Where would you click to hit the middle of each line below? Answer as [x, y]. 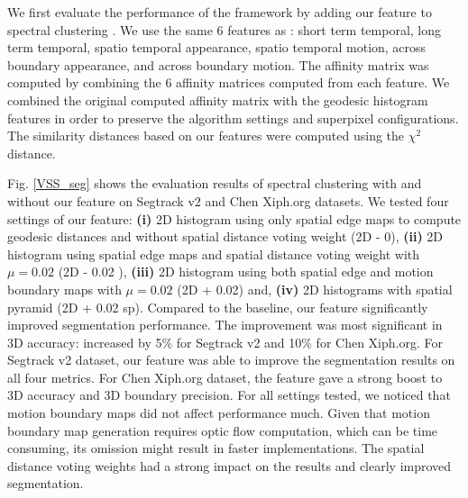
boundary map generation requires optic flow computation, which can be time [223, 430]
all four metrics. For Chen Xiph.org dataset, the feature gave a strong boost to [225, 377]
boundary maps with [64, 289]
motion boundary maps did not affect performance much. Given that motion [219, 413]
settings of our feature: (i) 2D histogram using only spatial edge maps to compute [234, 218]
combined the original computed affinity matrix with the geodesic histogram [218, 100]
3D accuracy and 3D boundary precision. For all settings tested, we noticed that [229, 395]
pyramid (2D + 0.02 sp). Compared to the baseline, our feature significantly [218, 307]
